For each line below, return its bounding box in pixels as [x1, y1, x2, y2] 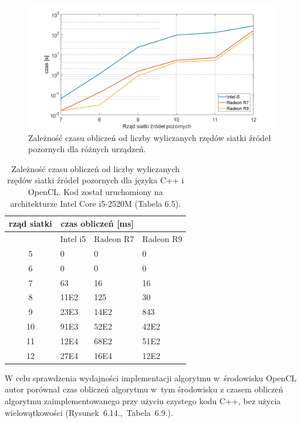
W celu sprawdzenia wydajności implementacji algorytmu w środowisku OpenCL [5, 371, 297, 384]
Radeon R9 [142, 233, 182, 244]
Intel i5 [60, 233, 86, 244]
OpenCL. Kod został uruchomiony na [28, 185, 163, 197]
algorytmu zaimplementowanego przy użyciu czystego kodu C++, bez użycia [5, 395, 281, 407]
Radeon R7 [94, 233, 134, 244]
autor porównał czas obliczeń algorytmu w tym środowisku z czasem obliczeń [5, 383, 283, 395]
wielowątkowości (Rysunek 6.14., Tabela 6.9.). [5, 406, 173, 418]
